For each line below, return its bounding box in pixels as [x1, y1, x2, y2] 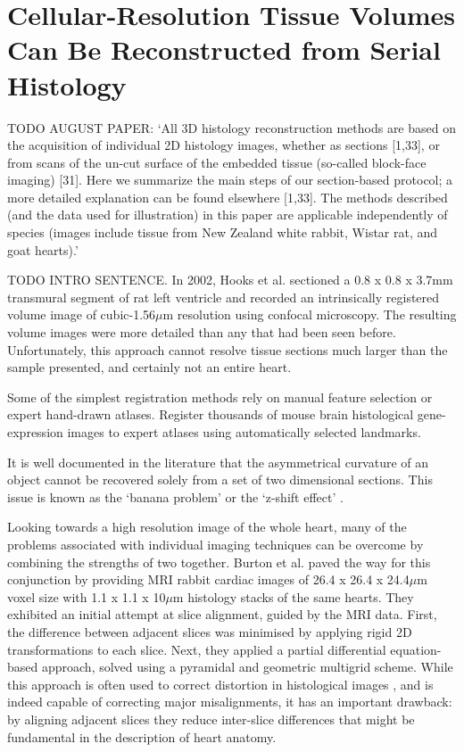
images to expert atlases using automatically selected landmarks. [67, 423, 421, 441]
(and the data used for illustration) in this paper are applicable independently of [7, 205, 448, 224]
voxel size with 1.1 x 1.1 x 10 [7, 587, 166, 606]
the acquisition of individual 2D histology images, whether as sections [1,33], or [7, 136, 440, 154]
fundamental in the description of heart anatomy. [7, 727, 277, 746]
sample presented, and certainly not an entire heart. [7, 358, 292, 376]
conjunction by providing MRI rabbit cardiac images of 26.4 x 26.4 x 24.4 [7, 570, 410, 589]
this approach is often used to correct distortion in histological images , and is [7, 674, 434, 693]
